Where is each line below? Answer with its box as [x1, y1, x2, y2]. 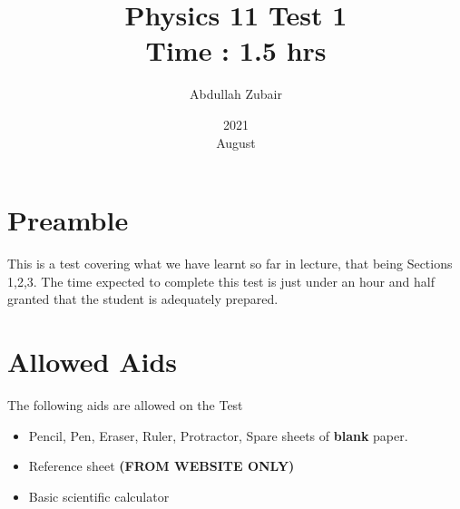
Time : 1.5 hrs [145, 32, 327, 69]
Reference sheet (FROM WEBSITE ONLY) [28, 456, 295, 475]
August [216, 132, 256, 152]
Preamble [7, 201, 129, 239]
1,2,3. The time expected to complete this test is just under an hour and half [7, 271, 435, 290]
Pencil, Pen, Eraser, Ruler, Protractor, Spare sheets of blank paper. [28, 426, 408, 445]
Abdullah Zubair [190, 84, 282, 103]
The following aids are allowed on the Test [7, 395, 243, 414]
